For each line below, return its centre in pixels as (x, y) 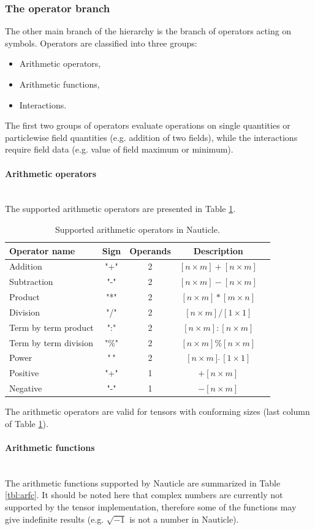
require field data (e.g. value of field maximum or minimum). (119, 149)
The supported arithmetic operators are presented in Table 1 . (120, 209)
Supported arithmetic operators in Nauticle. (137, 229)
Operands (150, 250)
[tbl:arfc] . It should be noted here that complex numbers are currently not (144, 495)
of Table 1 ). (27, 423)
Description (218, 250)
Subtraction (31, 282)
